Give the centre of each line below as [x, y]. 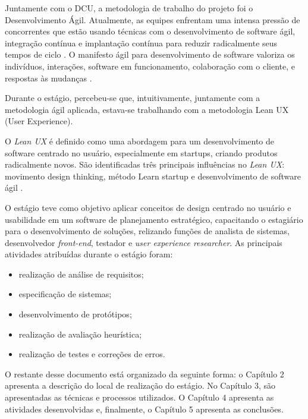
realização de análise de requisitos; [81, 274]
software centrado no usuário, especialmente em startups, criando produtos [141, 152]
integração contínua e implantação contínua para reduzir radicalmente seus [141, 42]
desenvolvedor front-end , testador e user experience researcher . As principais [144, 242]
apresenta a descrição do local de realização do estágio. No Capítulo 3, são [140, 385]
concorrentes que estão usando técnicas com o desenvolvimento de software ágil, [150, 31]
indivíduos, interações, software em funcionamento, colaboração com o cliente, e [150, 66]
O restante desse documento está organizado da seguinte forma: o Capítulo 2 [144, 374]
